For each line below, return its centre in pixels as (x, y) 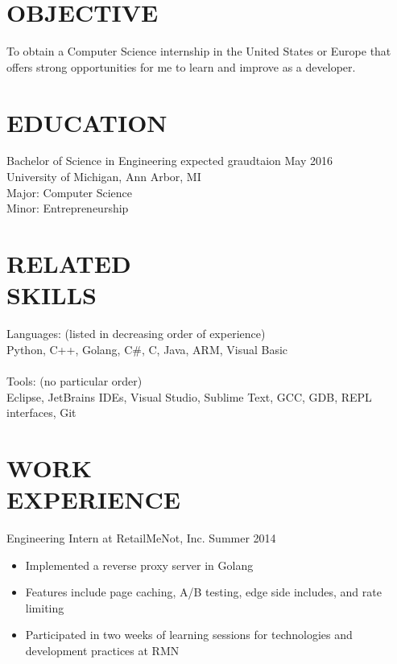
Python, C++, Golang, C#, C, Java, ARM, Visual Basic (147, 349)
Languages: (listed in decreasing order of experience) (136, 334)
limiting (45, 607)
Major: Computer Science (70, 192)
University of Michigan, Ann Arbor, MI (104, 177)
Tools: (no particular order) (74, 380)
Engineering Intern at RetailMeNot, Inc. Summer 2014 (141, 538)
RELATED (69, 263)
